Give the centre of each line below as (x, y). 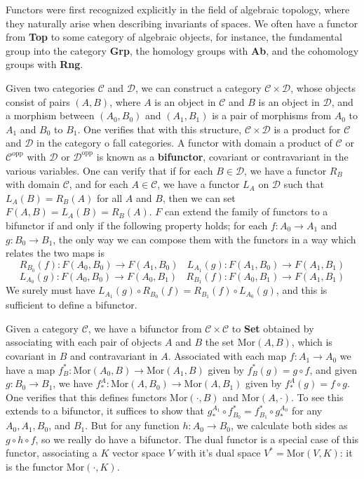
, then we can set (199, 197)
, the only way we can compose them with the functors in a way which (204, 239)
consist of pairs (38, 101)
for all (109, 197)
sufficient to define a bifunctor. (72, 305)
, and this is (302, 290)
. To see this (317, 397)
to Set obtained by (273, 328)
